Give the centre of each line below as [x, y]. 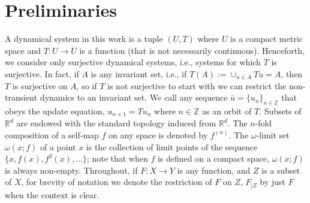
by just [273, 182]
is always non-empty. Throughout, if [71, 170]
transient [21, 97]
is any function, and [214, 170]
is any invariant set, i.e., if [139, 73]
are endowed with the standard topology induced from [116, 123]
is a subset [281, 170]
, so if [87, 85]
